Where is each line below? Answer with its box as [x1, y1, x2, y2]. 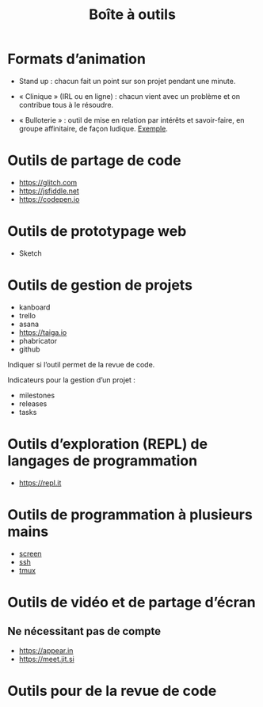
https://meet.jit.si [18, 654, 74, 663]
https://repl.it [18, 477, 62, 488]
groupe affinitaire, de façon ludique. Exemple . [18, 124, 168, 133]
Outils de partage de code [7, 152, 181, 169]
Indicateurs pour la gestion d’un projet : [7, 374, 136, 385]
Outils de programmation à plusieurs [7, 505, 253, 523]
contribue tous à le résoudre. [18, 100, 114, 109]
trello [18, 310, 36, 320]
